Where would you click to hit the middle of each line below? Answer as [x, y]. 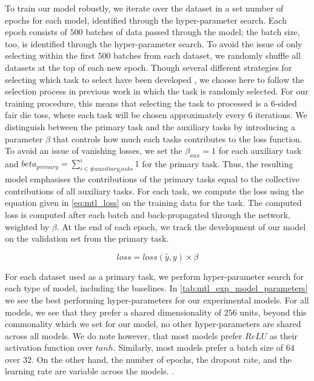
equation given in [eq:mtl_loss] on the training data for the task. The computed [153, 203]
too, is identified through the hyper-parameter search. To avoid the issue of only [154, 43]
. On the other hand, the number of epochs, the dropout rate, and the [161, 359]
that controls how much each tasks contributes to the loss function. [178, 138]
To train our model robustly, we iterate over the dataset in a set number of [144, 8]
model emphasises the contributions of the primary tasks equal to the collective [152, 179]
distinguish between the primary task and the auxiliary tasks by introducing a [150, 126]
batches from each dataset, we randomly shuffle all [207, 55]
